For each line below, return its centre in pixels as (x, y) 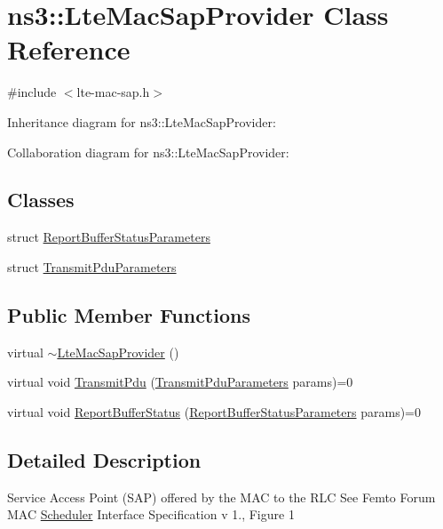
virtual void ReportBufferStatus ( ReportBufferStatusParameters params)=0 (214, 411)
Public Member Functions (129, 314)
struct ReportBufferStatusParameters (109, 237)
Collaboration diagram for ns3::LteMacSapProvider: (148, 152)
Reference (69, 49)
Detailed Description (104, 459)
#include (32, 92)
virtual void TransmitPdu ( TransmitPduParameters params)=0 (180, 382)
